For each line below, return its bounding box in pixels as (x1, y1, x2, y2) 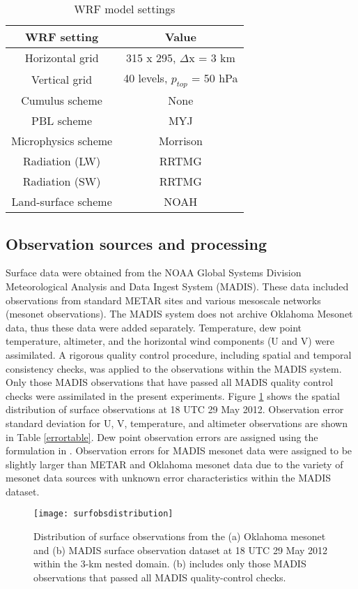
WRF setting (25, 29, 99, 45)
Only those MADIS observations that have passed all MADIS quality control (6, 375, 334, 389)
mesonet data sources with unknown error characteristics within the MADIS (6, 470, 332, 485)
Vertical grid (31, 70, 93, 87)
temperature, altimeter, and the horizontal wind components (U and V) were (6, 334, 334, 348)
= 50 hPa (192, 70, 238, 86)
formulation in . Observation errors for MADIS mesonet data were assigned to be (6, 443, 352, 458)
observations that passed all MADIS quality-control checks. (33, 569, 286, 584)
